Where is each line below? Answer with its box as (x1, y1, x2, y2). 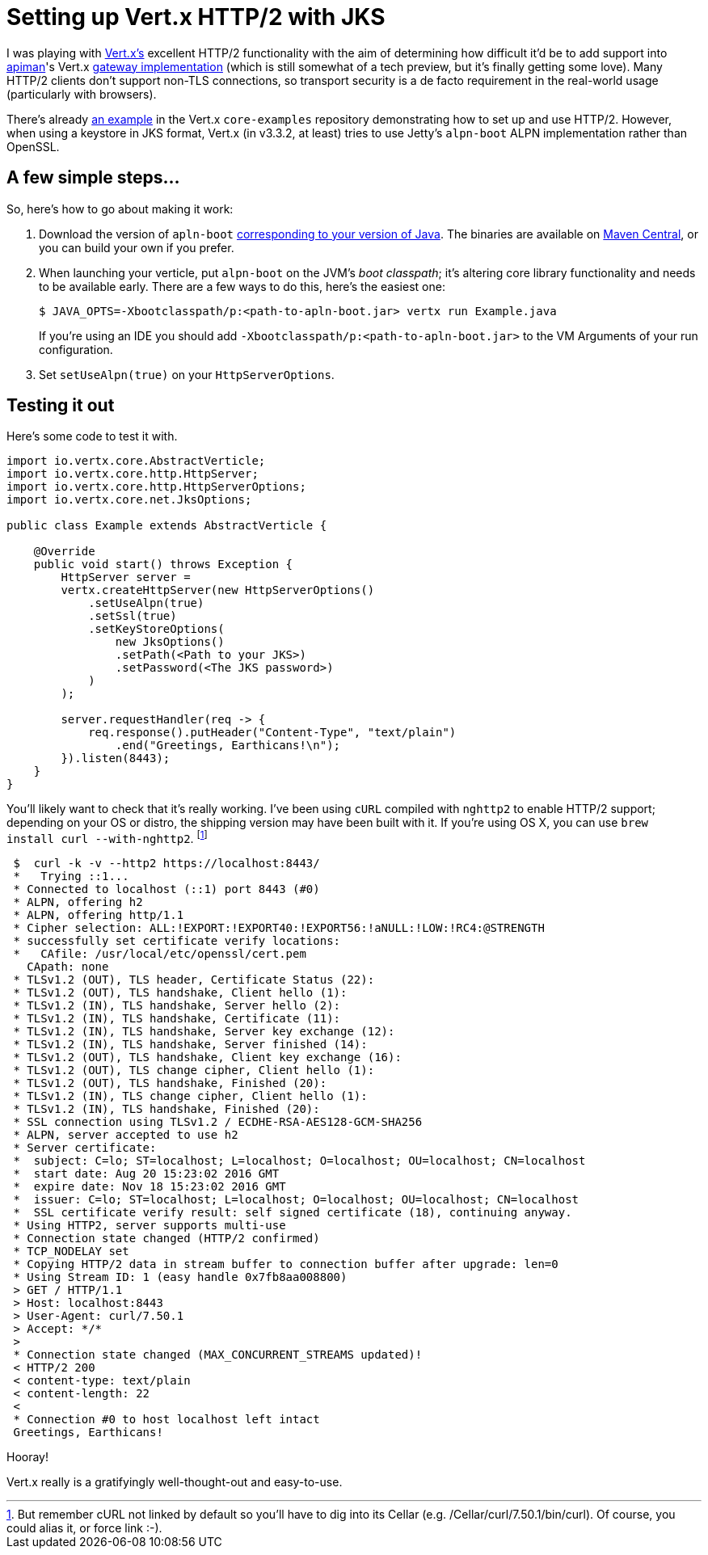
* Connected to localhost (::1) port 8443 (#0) (13, 883, 320, 896)
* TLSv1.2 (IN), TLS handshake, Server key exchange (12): (13, 1025, 395, 1039)
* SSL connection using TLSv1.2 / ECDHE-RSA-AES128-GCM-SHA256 (13, 1115, 423, 1129)
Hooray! (6, 1450, 49, 1464)
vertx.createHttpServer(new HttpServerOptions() (61, 584, 375, 597)
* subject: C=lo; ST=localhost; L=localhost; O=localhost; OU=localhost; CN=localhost (13, 1154, 586, 1168)
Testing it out (6, 395, 115, 416)
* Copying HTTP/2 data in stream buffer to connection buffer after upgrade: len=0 (13, 1258, 558, 1271)
